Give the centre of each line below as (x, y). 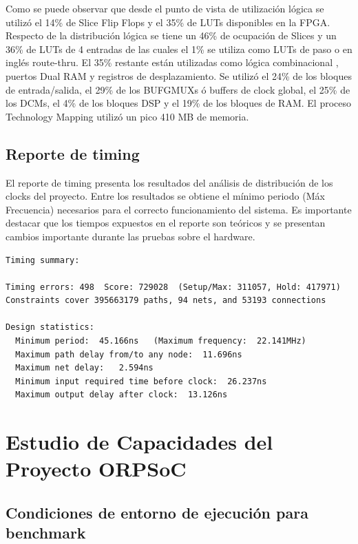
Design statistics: (50, 327)
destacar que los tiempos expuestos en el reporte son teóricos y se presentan (166, 223)
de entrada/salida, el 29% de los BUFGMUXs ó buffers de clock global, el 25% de (178, 89)
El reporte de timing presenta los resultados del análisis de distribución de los (169, 182)
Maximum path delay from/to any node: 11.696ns (129, 354)
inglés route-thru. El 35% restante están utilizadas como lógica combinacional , (172, 62)
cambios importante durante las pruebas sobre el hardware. (130, 236)
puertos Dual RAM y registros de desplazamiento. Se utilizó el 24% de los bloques (179, 75)
